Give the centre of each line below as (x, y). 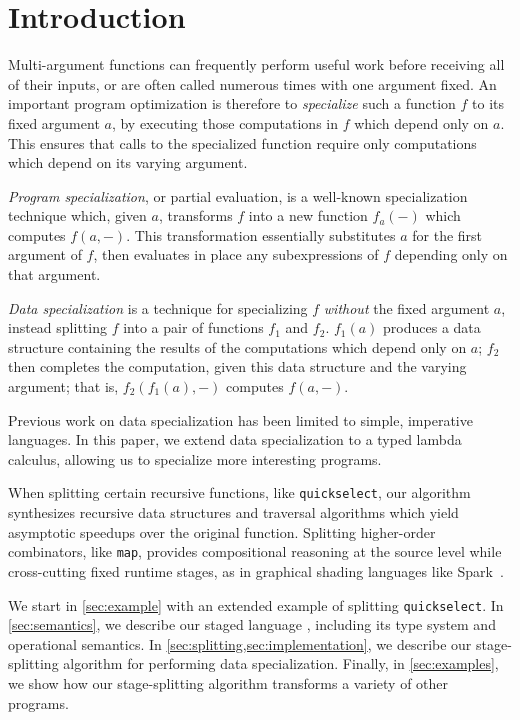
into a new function (308, 215)
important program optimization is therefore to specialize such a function (232, 103)
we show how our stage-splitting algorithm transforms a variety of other (228, 682)
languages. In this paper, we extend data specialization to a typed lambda (235, 439)
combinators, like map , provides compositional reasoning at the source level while (255, 551)
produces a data (432, 327)
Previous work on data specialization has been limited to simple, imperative (240, 419)
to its (488, 103)
